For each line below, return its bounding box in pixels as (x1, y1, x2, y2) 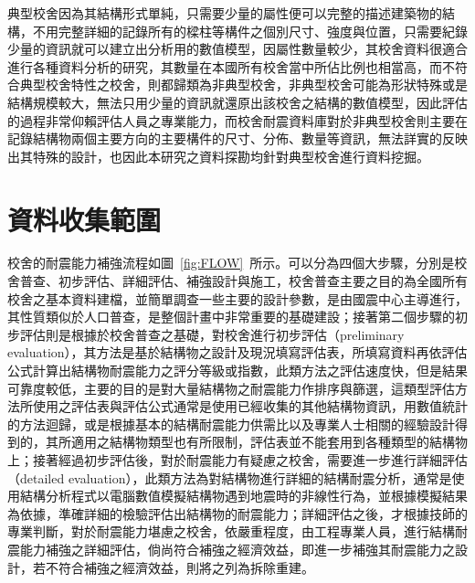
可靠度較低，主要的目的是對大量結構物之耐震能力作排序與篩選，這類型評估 (7, 378, 455, 397)
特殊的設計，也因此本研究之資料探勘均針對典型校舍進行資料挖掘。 (32, 146, 429, 165)
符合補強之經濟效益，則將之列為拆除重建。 (58, 557, 314, 577)
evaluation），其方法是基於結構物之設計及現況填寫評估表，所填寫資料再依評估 (7, 343, 468, 362)
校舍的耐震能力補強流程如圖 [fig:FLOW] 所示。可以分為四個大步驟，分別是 (7, 253, 455, 272)
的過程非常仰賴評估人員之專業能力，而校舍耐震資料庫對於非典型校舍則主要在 (7, 111, 468, 130)
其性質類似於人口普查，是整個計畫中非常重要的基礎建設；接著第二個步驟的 (7, 307, 455, 326)
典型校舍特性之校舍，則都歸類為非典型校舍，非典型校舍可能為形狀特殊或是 (19, 75, 468, 94)
